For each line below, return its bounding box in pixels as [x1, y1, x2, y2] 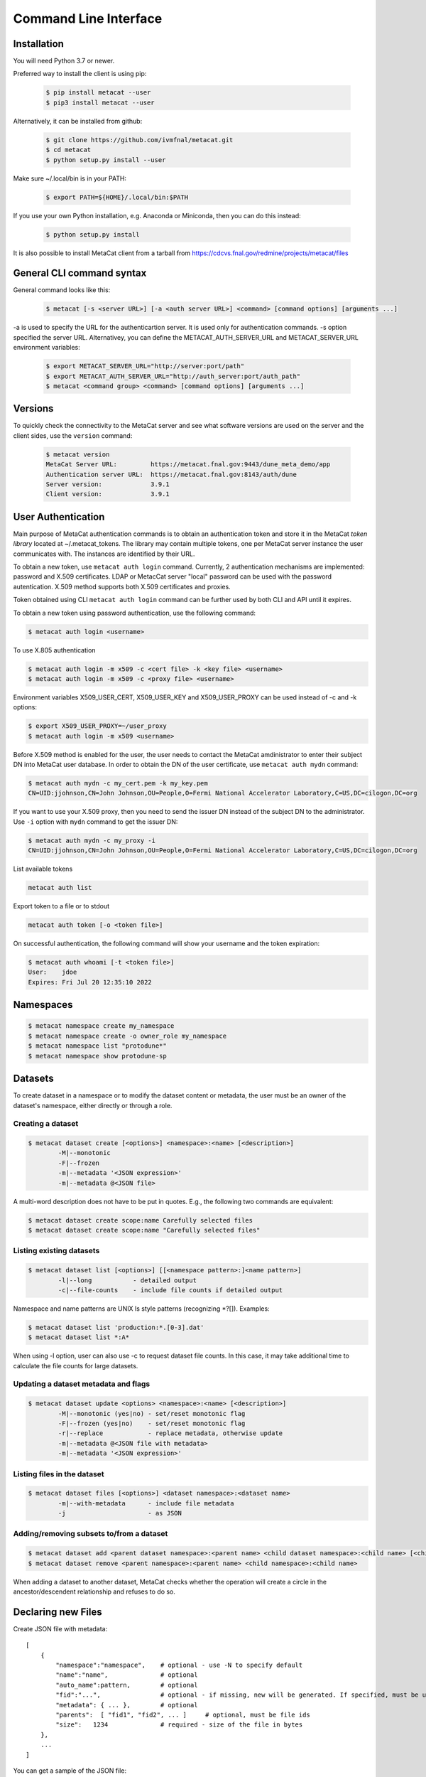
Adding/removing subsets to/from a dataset [13, 1529, 168, 1539]
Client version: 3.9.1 [45, 490, 170, 498]
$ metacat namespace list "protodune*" [28, 1042, 167, 1050]
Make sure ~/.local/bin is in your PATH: [13, 174, 127, 183]
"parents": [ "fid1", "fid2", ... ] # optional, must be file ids [55, 1711, 310, 1719]
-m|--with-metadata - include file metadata [58, 1499, 234, 1507]
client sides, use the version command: [13, 431, 133, 440]
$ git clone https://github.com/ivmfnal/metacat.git [45, 136, 234, 144]
